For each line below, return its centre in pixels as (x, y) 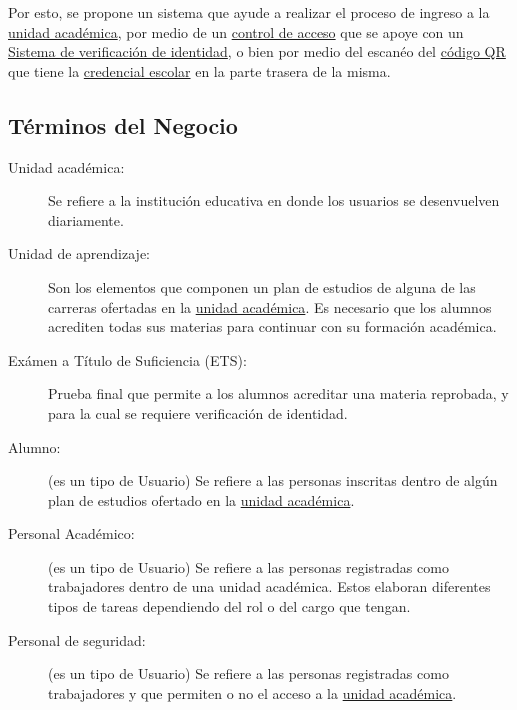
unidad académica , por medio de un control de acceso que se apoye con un (236, 31)
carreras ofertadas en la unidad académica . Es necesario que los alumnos (270, 306)
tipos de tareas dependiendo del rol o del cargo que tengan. (229, 606)
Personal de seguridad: (77, 639)
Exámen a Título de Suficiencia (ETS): (127, 359)
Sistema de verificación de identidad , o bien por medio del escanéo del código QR (257, 51)
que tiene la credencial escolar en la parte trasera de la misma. (199, 70)
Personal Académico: (71, 533)
